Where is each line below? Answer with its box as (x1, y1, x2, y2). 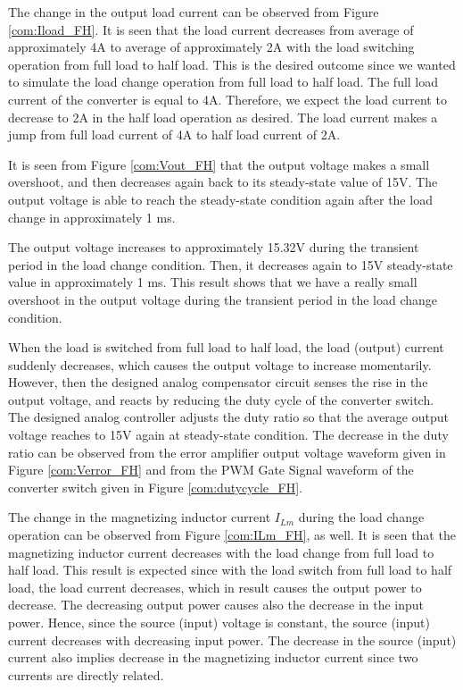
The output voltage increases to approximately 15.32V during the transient (8, 238, 419, 257)
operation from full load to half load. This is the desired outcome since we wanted (8, 55, 456, 73)
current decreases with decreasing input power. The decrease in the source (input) (8, 630, 457, 649)
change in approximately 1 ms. (8, 207, 176, 226)
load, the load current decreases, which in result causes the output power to (8, 577, 422, 596)
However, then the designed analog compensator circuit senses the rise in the (8, 373, 428, 391)
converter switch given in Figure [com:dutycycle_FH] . (8, 477, 302, 496)
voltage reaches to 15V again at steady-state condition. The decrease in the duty (8, 425, 449, 444)
